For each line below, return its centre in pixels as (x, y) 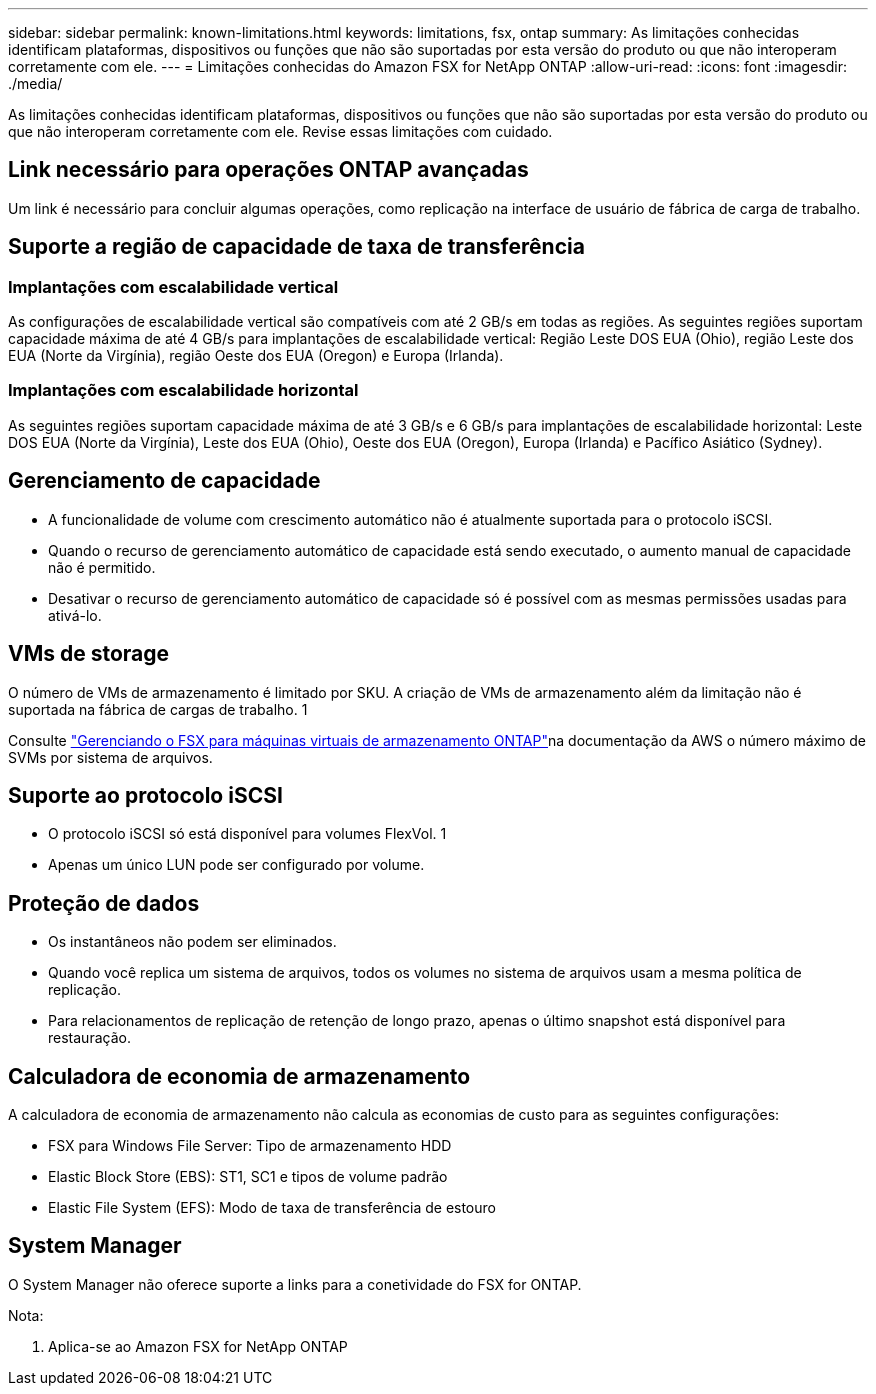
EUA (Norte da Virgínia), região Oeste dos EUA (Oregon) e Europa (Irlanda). (256, 356)
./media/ (35, 83)
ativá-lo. (75, 615)
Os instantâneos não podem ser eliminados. (192, 942)
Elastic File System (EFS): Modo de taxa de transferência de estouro (272, 1208)
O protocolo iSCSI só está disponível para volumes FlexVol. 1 (247, 834)
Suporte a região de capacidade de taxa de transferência (296, 247)
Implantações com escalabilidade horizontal (183, 390)
